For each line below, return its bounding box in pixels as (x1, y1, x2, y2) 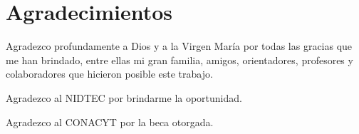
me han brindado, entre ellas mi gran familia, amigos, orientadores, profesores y (6, 52, 353, 67)
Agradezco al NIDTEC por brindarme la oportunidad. (6, 90, 242, 105)
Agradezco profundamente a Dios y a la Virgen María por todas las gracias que (6, 38, 353, 53)
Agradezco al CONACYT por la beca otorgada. (6, 114, 214, 129)
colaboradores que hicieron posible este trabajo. (6, 66, 213, 81)
